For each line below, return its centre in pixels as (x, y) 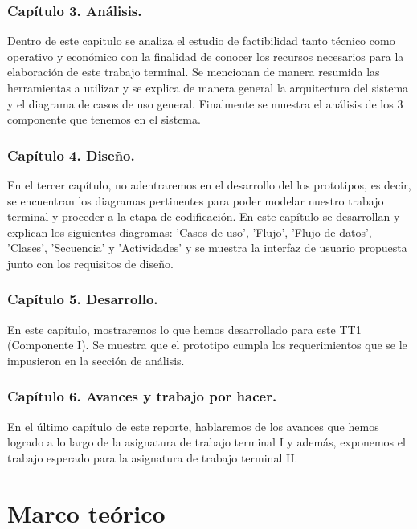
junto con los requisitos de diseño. (90, 263)
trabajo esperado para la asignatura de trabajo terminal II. (153, 457)
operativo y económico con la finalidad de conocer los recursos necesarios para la (206, 56)
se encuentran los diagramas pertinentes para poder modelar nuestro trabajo (196, 200)
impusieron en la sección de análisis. (96, 360)
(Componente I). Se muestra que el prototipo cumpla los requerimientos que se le (207, 345)
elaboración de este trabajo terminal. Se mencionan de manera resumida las (194, 72)
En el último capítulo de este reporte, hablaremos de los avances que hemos (193, 426)
